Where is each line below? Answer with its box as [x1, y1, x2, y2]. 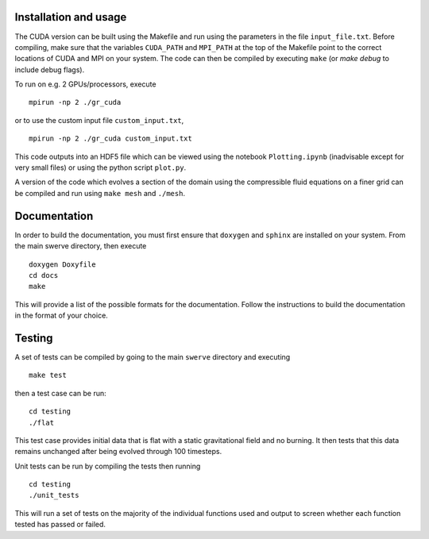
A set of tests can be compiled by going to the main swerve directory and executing [14, 352, 291, 361]
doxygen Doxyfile [29, 260, 96, 269]
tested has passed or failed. [14, 520, 106, 529]
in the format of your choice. [14, 310, 109, 321]
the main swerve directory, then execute [14, 241, 147, 251]
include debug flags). [14, 64, 85, 75]
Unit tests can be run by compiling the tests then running [14, 461, 201, 471]
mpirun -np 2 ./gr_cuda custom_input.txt [29, 134, 192, 143]
